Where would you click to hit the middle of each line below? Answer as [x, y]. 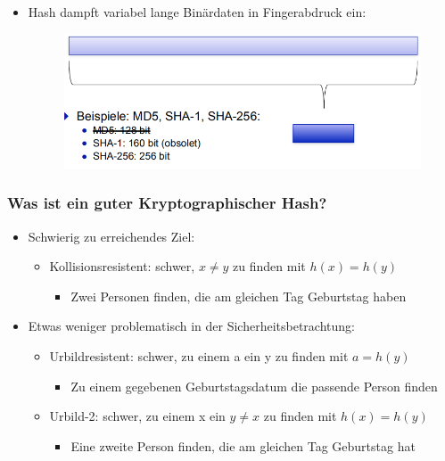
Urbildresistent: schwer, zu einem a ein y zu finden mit [199, 356]
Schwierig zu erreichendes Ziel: [111, 236]
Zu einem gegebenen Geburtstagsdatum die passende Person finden [254, 386]
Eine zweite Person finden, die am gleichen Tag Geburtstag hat [243, 445]
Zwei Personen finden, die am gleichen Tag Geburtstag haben [239, 296]
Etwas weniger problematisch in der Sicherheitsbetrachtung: [191, 326]
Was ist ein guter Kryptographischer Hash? [167, 203]
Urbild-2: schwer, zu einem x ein [137, 416]
